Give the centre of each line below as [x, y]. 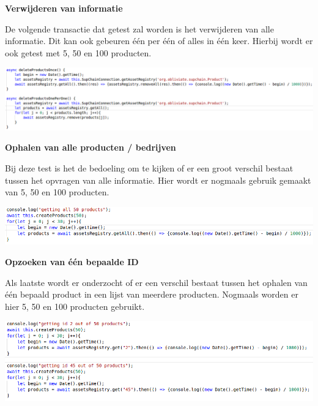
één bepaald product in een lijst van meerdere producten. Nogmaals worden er [152, 294]
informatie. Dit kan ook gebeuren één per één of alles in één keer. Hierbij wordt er [159, 41]
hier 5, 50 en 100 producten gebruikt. [75, 306]
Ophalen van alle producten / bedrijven [91, 147]
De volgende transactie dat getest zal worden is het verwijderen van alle [139, 28]
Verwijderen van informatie [64, 8]
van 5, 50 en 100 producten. [57, 192]
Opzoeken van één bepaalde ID [72, 262]
